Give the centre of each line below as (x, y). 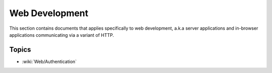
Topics (20, 50)
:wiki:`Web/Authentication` (49, 61)
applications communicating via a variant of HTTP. (62, 35)
